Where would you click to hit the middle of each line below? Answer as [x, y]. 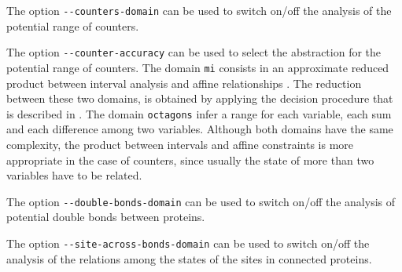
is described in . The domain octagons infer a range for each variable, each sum [199, 113]
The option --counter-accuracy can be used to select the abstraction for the [194, 52]
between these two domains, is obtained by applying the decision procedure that [200, 98]
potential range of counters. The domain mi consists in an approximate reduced [198, 67]
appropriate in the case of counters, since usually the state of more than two [190, 160]
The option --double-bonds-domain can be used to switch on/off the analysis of [201, 201]
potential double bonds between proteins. [106, 217]
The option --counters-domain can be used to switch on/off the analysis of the [199, 10]
